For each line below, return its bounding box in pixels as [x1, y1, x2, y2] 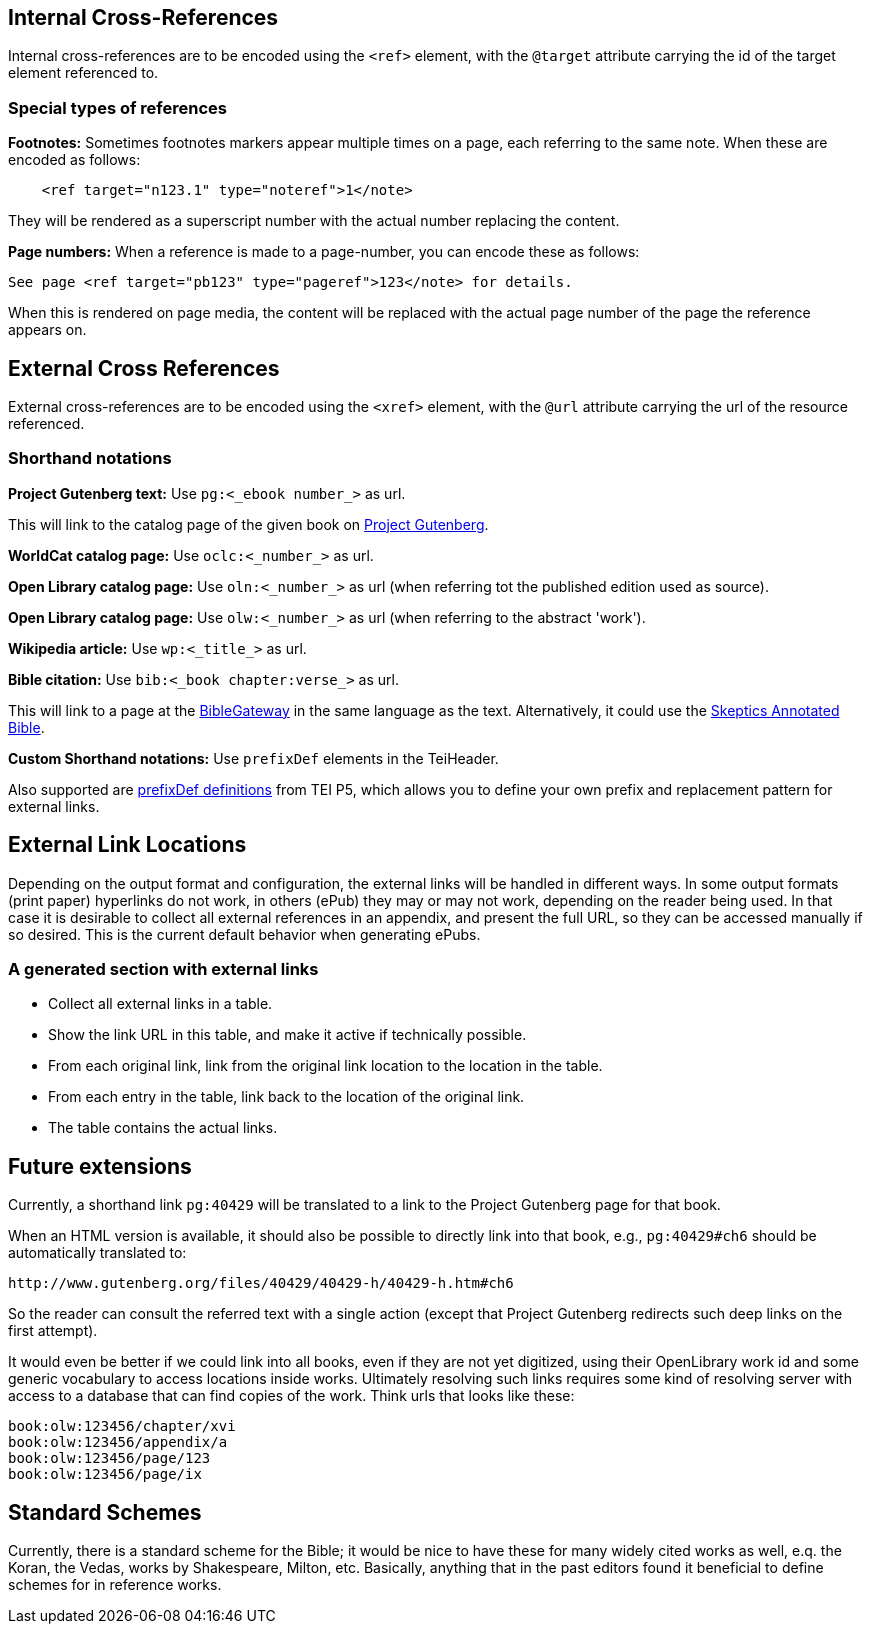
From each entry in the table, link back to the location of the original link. [48, 1088, 525, 1106]
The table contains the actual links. [48, 1119, 278, 1137]
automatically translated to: [8, 1244, 187, 1262]
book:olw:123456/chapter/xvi [8, 1418, 236, 1435]
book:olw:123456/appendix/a [8, 1434, 228, 1451]
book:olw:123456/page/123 [8, 1450, 211, 1467]
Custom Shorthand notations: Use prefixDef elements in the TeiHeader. [8, 749, 499, 767]
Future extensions [8, 1153, 192, 1179]
